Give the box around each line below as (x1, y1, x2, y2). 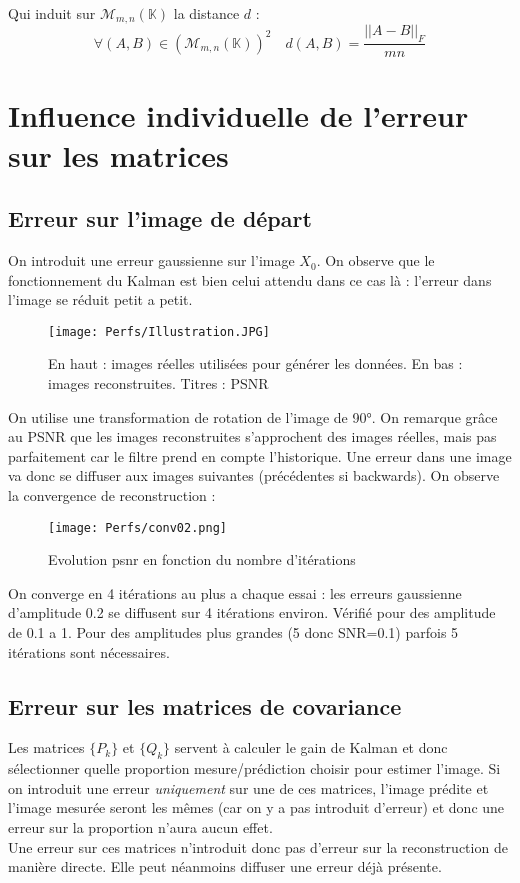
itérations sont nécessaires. (8, 641, 170, 662)
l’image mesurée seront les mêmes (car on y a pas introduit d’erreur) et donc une (8, 797, 505, 818)
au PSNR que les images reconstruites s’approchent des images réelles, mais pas (8, 426, 497, 447)
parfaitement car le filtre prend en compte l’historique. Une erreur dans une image (8, 445, 512, 466)
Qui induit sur (8, 3, 96, 23)
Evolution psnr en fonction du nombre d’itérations (48, 549, 356, 570)
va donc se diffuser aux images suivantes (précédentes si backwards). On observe (8, 465, 500, 486)
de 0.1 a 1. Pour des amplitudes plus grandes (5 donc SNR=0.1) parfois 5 (8, 622, 459, 643)
